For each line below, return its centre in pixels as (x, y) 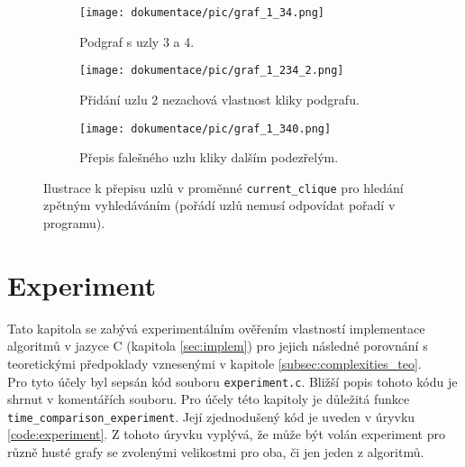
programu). (74, 223)
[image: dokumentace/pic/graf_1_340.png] (205, 128)
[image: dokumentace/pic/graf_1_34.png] (202, 13)
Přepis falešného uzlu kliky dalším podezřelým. (209, 157)
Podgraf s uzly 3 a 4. (137, 41)
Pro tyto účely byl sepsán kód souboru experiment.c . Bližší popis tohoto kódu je (232, 381)
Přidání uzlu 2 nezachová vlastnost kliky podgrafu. (219, 99)
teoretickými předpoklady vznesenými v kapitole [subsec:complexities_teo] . (214, 363)
